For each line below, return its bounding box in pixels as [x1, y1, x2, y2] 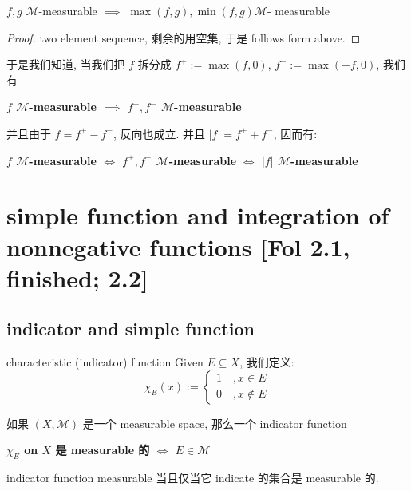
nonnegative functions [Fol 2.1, [6, 230, 350, 263]
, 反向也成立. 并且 [113, 125, 205, 141]
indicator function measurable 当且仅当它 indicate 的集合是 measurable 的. [6, 469, 379, 486]
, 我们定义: [239, 354, 294, 370]
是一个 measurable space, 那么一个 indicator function [82, 414, 347, 431]
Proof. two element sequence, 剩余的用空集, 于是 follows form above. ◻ [6, 29, 361, 46]
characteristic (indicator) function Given [6, 354, 204, 370]
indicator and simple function [6, 316, 255, 341]
